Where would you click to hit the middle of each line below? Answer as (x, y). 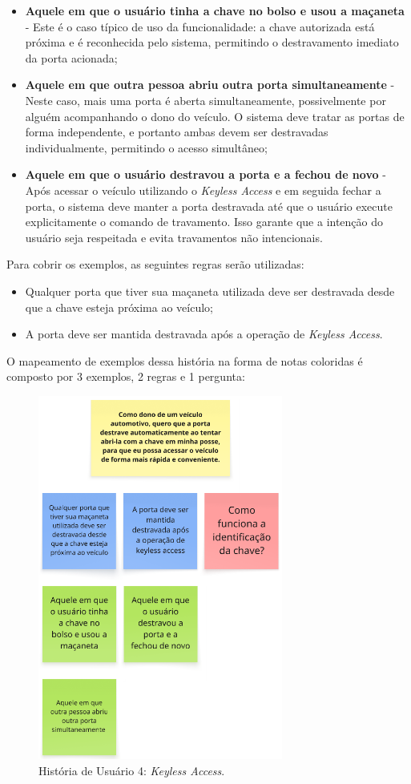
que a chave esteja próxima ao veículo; (119, 307)
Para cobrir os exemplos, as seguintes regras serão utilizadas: (155, 264)
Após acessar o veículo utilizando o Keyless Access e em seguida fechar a (203, 190)
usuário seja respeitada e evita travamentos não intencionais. (174, 237)
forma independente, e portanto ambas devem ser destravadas (177, 132)
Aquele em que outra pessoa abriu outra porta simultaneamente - (210, 85)
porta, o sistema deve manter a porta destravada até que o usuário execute (209, 206)
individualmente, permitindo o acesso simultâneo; (146, 147)
